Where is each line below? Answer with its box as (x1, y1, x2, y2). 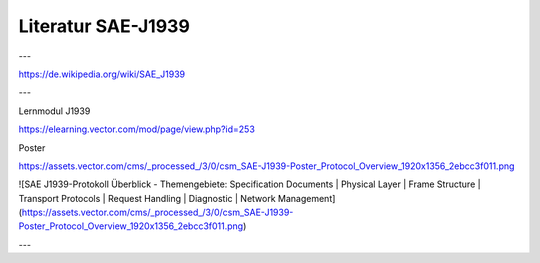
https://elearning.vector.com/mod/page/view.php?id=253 (18, 123, 255, 135)
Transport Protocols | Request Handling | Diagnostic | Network (18, 192, 276, 204)
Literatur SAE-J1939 (18, 15, 190, 37)
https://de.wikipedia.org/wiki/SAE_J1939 (18, 68, 185, 80)
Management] (277, 192, 336, 204)
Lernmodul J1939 (18, 105, 91, 117)
